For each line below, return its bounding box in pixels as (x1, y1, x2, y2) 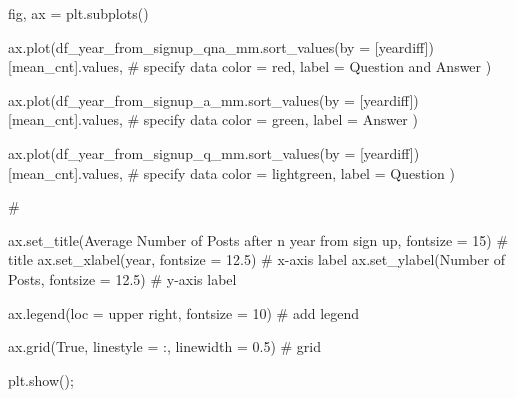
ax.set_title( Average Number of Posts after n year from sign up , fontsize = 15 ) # (8, 229, 509, 250)
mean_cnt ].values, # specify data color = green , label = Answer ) (11, 109, 418, 130)
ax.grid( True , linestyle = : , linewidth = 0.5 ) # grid (8, 336, 322, 357)
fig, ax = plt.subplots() (8, 3, 149, 23)
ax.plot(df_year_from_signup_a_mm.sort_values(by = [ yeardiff (8, 89, 410, 110)
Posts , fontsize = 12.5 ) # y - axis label (8, 268, 237, 289)
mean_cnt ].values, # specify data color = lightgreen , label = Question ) (11, 162, 455, 183)
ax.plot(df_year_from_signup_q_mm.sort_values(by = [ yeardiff (8, 142, 410, 163)
